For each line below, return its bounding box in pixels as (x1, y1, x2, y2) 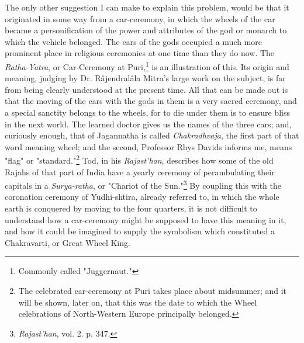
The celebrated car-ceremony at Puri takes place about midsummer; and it (18, 285, 287, 297)
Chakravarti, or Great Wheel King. (5, 236, 130, 248)
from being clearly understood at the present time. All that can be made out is (5, 83, 288, 95)
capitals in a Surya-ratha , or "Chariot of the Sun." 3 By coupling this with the (5, 178, 281, 191)
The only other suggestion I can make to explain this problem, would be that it (5, 1, 289, 13)
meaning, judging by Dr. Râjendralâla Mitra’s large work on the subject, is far (5, 72, 286, 84)
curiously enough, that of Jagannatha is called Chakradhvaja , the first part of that (5, 129, 299, 141)
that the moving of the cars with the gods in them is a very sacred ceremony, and (5, 95, 297, 107)
